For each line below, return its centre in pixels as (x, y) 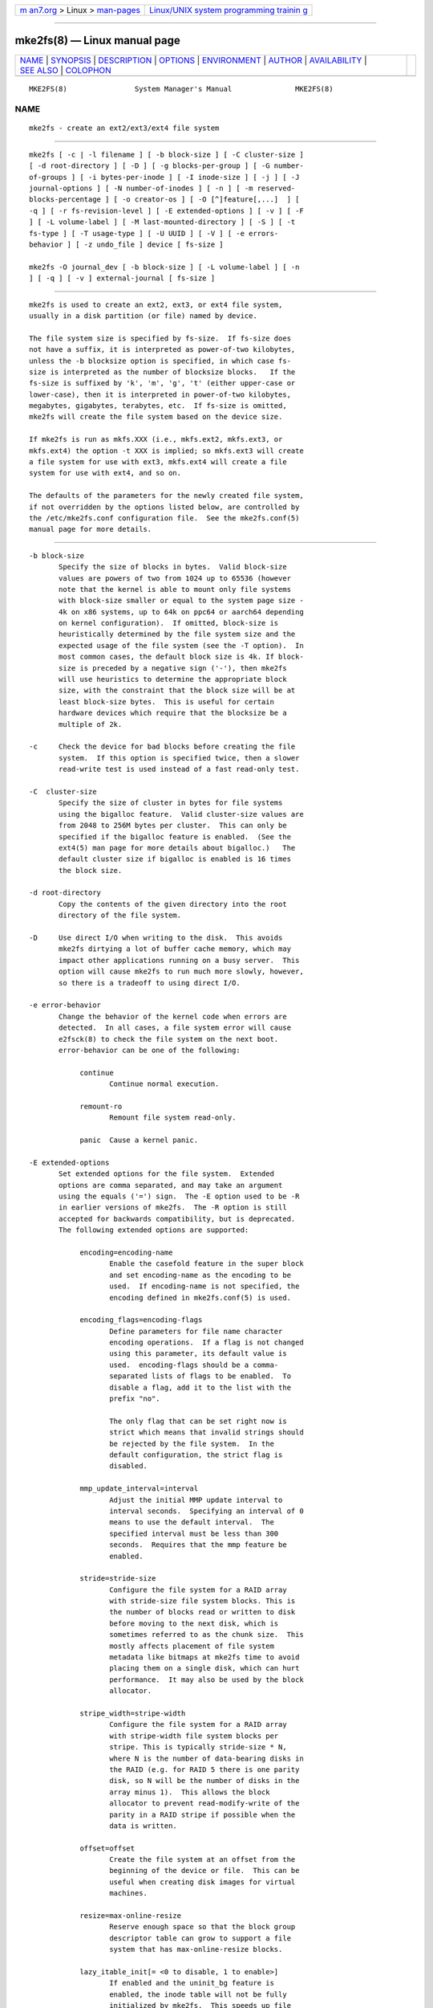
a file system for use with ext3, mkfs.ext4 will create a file (158, 462)
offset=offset (107, 1848)
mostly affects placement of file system (192, 1646)
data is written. (144, 1826)
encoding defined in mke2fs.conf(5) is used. (200, 1298)
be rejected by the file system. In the (192, 1443)
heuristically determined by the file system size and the (177, 634)
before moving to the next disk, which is (194, 1623)
